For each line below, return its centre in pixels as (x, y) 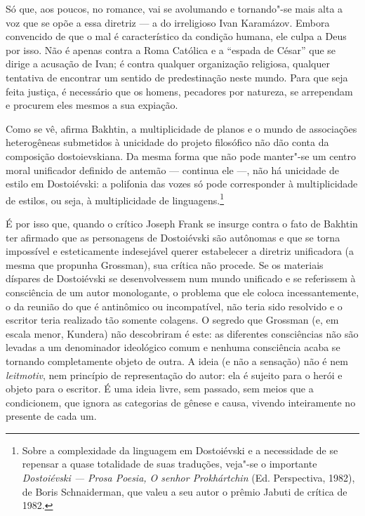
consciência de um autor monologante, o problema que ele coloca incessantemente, (182, 292)
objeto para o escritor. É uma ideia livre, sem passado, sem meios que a (160, 389)
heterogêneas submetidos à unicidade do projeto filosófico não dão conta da (167, 142)
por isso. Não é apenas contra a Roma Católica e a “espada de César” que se (171, 49)
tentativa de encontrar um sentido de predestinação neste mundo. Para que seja (177, 77)
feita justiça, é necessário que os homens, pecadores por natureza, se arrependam (179, 91)
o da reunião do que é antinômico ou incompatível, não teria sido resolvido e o (174, 306)
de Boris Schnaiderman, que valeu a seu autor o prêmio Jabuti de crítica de (185, 491)
